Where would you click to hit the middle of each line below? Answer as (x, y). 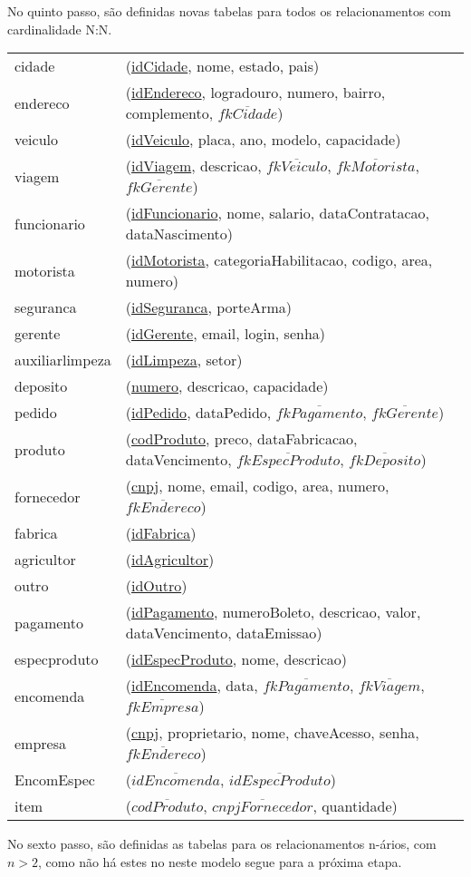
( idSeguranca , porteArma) (209, 307)
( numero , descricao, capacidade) (227, 386)
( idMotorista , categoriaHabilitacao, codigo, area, (279, 260)
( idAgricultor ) (170, 560)
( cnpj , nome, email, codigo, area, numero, (257, 486)
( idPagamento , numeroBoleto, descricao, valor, (273, 612)
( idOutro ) (156, 586)
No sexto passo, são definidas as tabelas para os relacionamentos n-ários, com (222, 844)
